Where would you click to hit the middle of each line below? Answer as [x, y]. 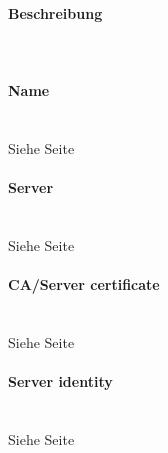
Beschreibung [55, 12]
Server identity [60, 380]
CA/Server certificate [84, 283]
